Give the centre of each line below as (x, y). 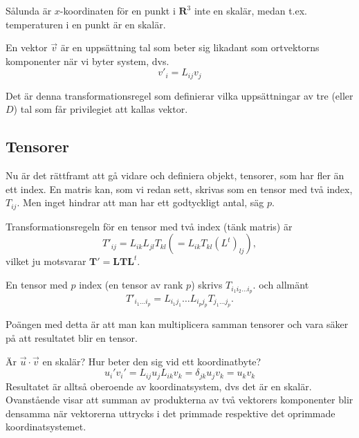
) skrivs (207, 285)
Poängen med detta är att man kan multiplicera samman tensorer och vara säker (177, 324)
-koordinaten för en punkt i (118, 10)
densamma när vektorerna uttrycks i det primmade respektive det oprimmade (171, 413)
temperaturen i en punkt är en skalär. (86, 24)
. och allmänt (281, 285)
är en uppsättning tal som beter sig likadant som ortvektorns (190, 47)
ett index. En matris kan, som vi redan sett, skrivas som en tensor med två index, (179, 189)
